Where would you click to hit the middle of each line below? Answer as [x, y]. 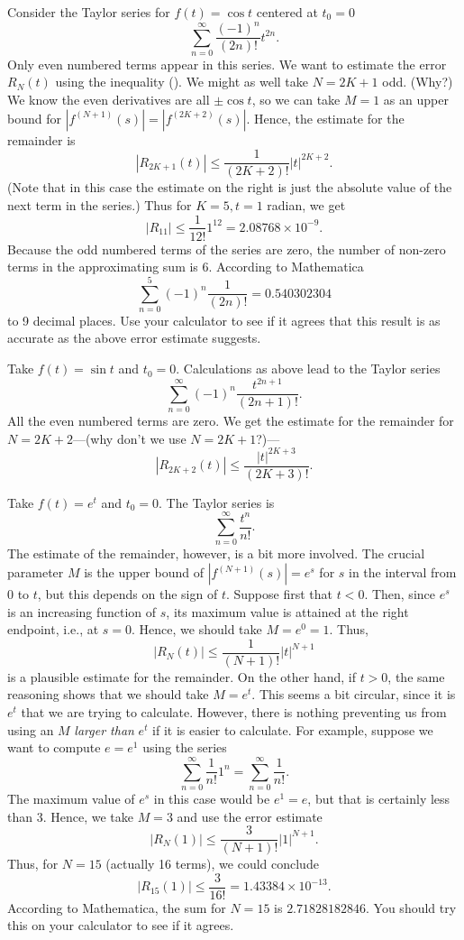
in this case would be [212, 798]
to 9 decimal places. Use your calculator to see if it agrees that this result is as [224, 320]
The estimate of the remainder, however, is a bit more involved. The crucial [216, 553]
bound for [34, 118]
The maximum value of [71, 798]
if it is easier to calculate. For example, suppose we [293, 729]
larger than [104, 729]
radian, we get [306, 204]
